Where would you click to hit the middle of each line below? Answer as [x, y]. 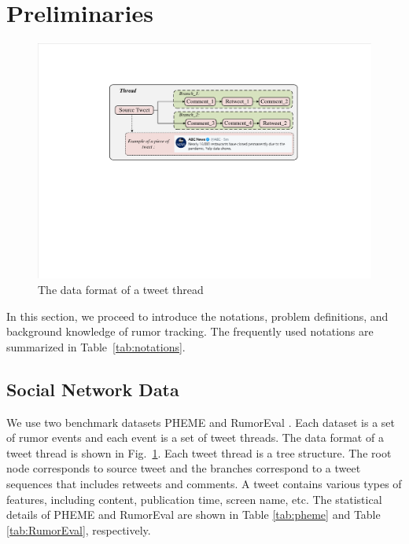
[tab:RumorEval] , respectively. [79, 529]
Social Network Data [93, 389]
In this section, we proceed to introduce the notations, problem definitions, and [197, 316]
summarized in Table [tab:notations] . [96, 346]
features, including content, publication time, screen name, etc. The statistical [194, 499]
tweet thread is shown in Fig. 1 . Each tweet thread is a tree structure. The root [199, 452]
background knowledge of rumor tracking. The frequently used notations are [190, 331]
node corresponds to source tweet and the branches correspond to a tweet [184, 468]
